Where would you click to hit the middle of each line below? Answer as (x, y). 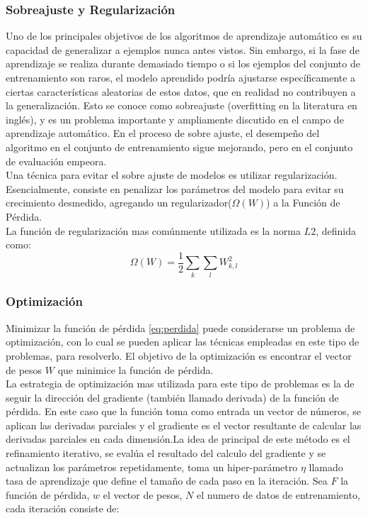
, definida (336, 230)
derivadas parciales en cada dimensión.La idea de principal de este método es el (178, 439)
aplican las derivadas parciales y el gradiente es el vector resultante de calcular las (184, 425)
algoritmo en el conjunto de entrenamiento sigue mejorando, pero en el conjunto (179, 147)
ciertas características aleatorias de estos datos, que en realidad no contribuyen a (181, 91)
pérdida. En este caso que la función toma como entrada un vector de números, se (183, 411)
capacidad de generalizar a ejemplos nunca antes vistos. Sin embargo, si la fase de (183, 49)
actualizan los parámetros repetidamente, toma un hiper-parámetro (152, 467)
